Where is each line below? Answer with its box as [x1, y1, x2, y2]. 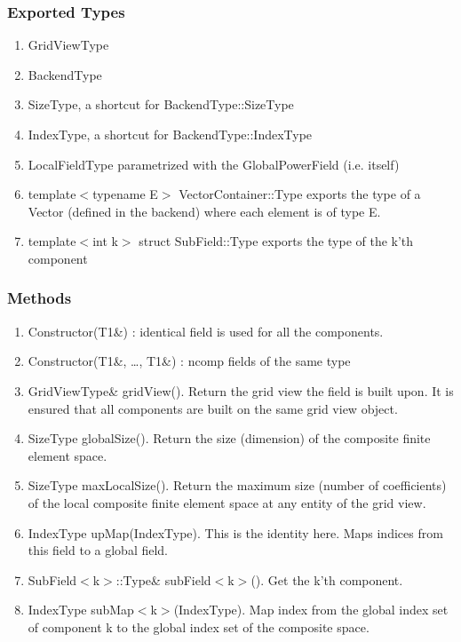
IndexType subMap [28, 600, 134, 619]
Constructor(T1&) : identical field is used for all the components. [28, 321, 384, 340]
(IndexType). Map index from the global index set [173, 600, 449, 619]
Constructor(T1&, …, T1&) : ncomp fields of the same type [28, 352, 351, 370]
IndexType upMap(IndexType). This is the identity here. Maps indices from [28, 523, 443, 542]
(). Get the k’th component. [250, 570, 403, 589]
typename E [92, 185, 158, 203]
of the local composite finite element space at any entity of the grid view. [28, 493, 426, 511]
